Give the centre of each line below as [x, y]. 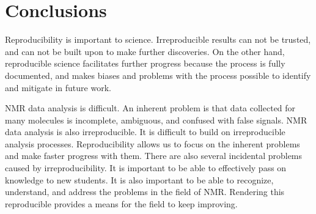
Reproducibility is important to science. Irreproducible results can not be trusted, [158, 39]
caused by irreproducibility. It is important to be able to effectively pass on [146, 168]
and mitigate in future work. [58, 87]
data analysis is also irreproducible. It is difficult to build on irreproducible [145, 132]
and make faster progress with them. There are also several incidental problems [154, 156]
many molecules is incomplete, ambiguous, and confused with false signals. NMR [156, 120]
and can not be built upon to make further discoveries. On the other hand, [145, 51]
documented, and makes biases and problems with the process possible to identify [158, 75]
